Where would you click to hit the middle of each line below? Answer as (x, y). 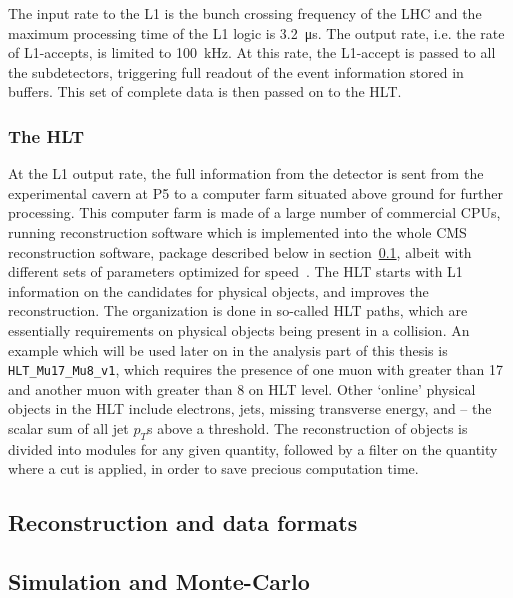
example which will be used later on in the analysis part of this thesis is (228, 349)
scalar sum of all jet (68, 427)
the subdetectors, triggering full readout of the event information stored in (236, 71)
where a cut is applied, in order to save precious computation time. (213, 468)
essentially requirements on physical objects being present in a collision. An (239, 329)
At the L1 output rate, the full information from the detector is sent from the (246, 173)
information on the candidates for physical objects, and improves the (218, 290)
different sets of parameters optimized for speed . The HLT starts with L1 (235, 271)
